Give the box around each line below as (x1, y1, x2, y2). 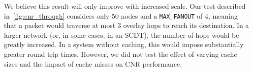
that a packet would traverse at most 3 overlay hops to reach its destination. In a (4, 20, 249, 30)
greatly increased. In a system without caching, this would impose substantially (4, 39, 244, 49)
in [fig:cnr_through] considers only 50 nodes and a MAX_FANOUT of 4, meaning (4, 10, 238, 21)
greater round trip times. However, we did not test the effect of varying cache (4, 49, 237, 59)
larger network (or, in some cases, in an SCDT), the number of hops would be (4, 29, 239, 40)
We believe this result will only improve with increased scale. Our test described (4, 1, 246, 11)
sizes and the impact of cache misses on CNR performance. (4, 58, 182, 69)
